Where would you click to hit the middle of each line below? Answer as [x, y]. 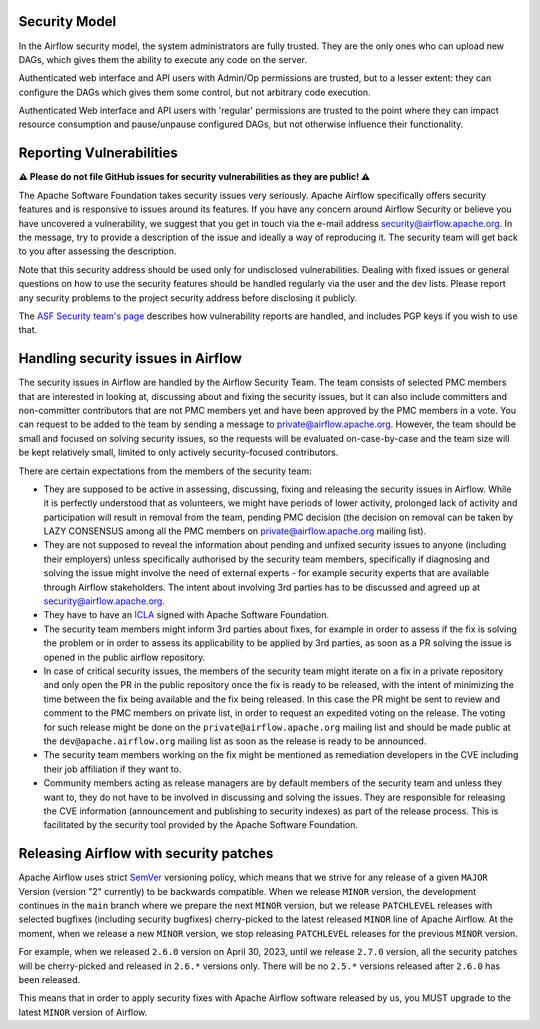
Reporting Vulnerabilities [98, 153]
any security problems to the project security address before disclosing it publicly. [188, 297]
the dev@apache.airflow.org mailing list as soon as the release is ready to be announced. [235, 741]
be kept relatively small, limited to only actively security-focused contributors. [178, 452]
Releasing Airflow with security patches [146, 853]
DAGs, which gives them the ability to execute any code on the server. [162, 59]
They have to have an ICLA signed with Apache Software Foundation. [186, 615]
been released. [49, 979]
